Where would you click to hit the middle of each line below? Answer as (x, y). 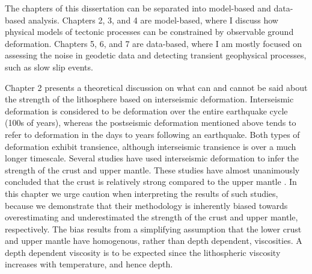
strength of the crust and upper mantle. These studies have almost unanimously (152, 170)
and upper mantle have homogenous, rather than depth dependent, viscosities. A (154, 241)
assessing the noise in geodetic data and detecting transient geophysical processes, (156, 55)
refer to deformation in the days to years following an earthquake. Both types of (152, 134)
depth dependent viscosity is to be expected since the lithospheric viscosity (143, 252)
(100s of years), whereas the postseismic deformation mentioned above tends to (151, 123)
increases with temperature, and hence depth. (89, 264)
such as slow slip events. (49, 67)
